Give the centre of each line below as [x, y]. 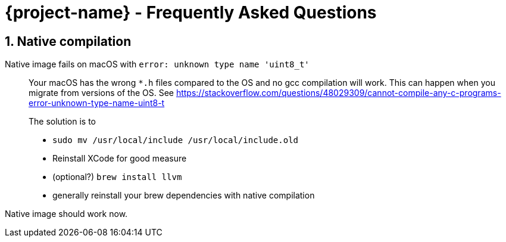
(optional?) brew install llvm [117, 177]
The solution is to [62, 122]
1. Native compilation [68, 41]
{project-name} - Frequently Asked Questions [191, 13]
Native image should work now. [66, 214]
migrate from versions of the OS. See [101, 93]
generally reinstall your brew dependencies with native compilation [184, 196]
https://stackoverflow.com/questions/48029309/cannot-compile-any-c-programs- [338, 93]
